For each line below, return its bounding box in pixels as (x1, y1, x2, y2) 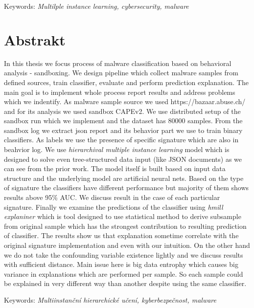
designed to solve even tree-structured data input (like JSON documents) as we (4, 154, 242, 164)
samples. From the (187, 115, 243, 126)
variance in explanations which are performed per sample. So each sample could (4, 268, 243, 279)
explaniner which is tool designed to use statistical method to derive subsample (4, 211, 241, 221)
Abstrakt (4, 29, 66, 49)
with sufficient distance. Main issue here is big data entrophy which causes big (4, 259, 238, 269)
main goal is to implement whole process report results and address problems (4, 87, 235, 97)
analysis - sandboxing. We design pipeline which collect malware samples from (4, 67, 238, 78)
